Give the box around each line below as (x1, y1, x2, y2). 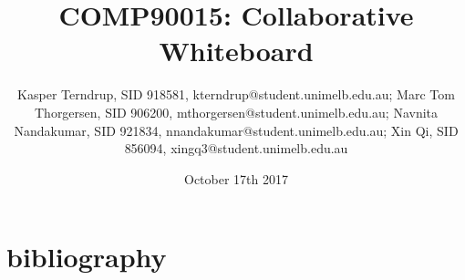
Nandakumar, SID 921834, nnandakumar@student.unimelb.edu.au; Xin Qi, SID (14, 120, 459, 140)
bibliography (6, 238, 167, 275)
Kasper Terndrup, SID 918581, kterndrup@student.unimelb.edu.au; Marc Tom (17, 85, 455, 104)
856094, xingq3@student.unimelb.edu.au (124, 139, 348, 158)
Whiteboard (159, 32, 314, 69)
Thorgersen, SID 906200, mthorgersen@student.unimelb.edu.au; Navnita (34, 102, 439, 121)
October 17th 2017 (184, 169, 288, 188)
